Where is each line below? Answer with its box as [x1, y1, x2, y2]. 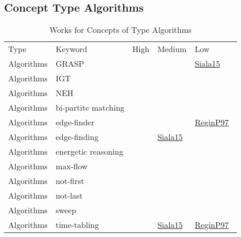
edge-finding [55, 131, 99, 143]
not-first [55, 175, 85, 187]
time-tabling [55, 219, 99, 231]
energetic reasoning [55, 146, 124, 158]
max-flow [55, 160, 88, 172]
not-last [55, 189, 83, 202]
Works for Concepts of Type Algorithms [49, 24, 192, 36]
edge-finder [55, 116, 95, 128]
